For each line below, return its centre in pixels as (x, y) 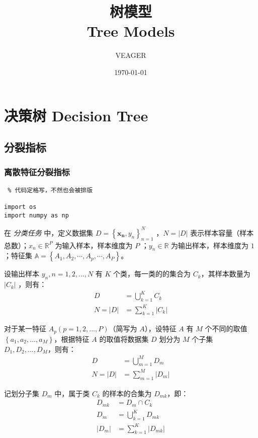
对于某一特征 (25, 328)
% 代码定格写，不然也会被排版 (50, 190)
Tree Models (131, 31)
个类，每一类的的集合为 (152, 274)
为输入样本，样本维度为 (94, 245)
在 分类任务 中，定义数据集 (49, 232)
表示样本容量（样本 (222, 232)
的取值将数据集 (124, 339)
